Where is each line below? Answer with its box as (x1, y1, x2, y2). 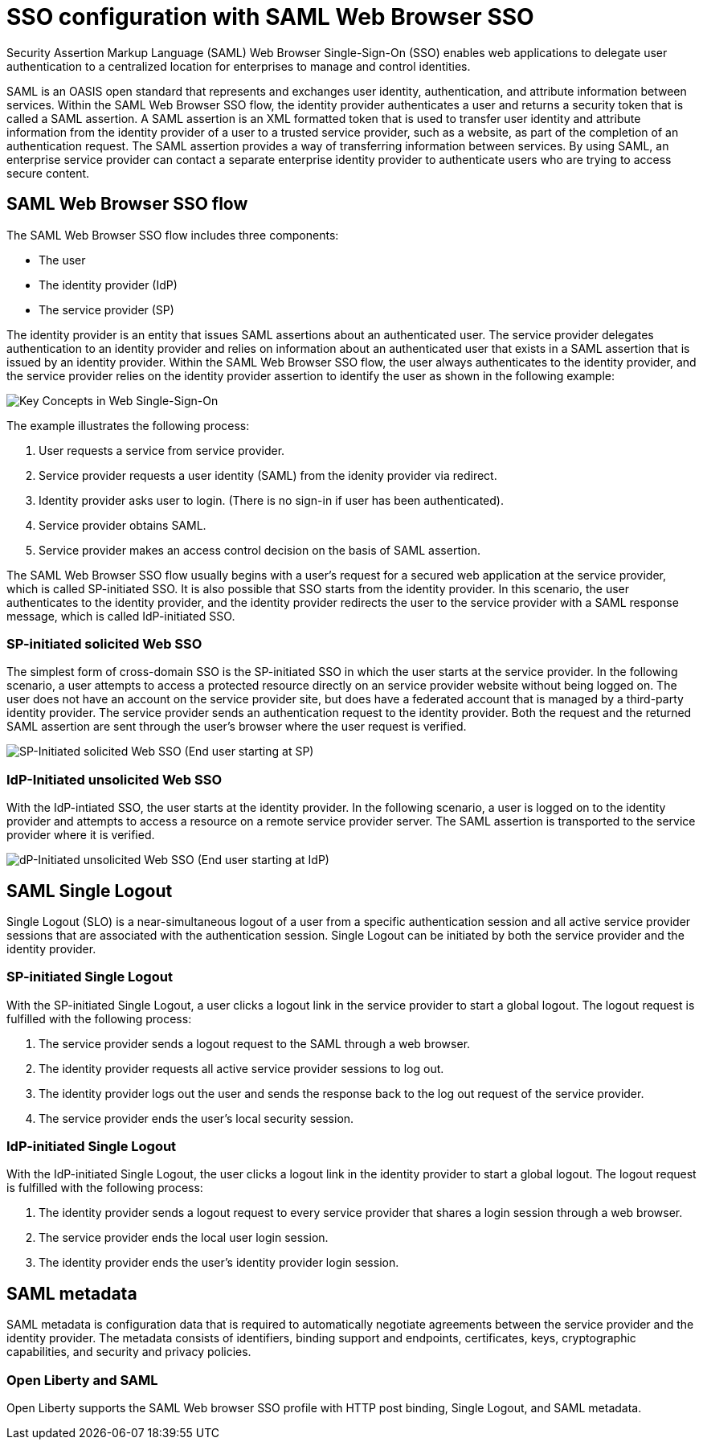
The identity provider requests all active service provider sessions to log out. (39, 1061, 444, 1075)
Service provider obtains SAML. (39, 518, 206, 532)
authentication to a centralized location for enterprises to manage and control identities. (6, 59, 471, 73)
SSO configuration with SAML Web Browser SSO (6, 3, 534, 31)
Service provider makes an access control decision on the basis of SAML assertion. (39, 543, 481, 557)
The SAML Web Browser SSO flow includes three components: (6, 227, 339, 242)
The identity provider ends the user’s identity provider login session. (39, 1256, 399, 1270)
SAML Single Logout (6, 880, 173, 901)
